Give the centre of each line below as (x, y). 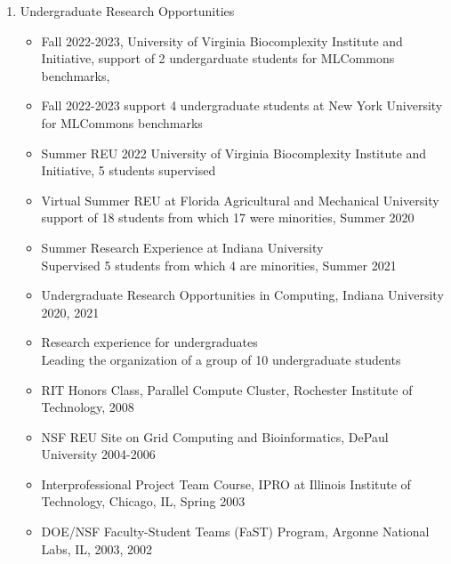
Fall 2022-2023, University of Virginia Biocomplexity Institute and (222, 40)
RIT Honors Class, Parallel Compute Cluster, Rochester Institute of (227, 389)
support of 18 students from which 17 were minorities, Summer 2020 (228, 218)
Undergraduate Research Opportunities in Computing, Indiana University (242, 295)
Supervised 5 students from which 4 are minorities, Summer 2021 (219, 265)
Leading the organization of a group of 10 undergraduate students (221, 359)
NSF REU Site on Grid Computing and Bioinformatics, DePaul (215, 436)
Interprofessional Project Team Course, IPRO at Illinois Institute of (226, 483)
